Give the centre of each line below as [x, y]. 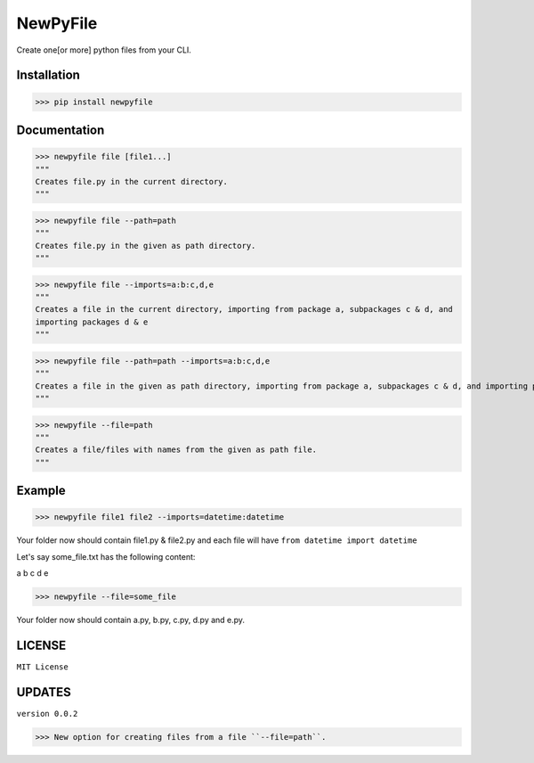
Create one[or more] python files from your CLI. [104, 50]
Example [41, 491]
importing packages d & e [92, 322]
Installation [48, 75]
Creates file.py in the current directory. [132, 181]
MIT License [42, 667]
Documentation [61, 130]
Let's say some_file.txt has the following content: [106, 556]
